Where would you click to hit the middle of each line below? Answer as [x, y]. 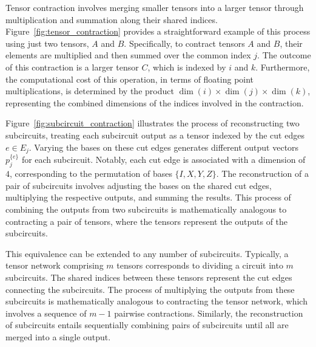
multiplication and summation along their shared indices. [112, 19]
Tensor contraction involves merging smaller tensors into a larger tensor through [155, 7]
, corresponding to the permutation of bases [91, 173]
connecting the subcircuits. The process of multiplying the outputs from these [150, 289]
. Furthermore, [283, 67]
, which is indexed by [187, 67]
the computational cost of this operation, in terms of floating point [130, 79]
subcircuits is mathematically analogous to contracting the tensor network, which [156, 301]
